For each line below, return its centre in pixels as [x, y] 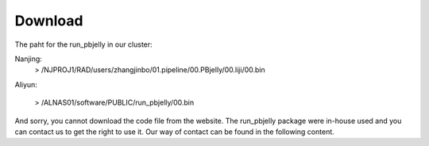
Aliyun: [26, 84]
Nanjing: [29, 59]
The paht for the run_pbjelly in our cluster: [83, 44]
